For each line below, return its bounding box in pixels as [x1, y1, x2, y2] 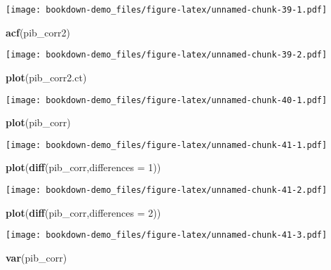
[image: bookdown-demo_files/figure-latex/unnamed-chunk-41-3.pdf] [6, 230, 327, 241]
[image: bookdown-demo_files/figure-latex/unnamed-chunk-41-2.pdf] [6, 185, 327, 195]
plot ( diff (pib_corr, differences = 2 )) [6, 205, 161, 220]
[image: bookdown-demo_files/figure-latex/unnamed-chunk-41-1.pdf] [6, 140, 327, 150]
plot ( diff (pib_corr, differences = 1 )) [6, 160, 161, 175]
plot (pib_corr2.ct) [6, 69, 87, 84]
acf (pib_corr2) [6, 25, 70, 39]
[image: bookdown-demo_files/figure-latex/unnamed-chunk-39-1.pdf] [6, 5, 327, 15]
